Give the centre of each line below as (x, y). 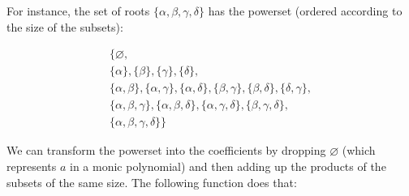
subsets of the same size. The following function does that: (152, 182)
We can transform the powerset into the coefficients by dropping (166, 150)
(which (359, 150)
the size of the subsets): (65, 26)
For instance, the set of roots (78, 11)
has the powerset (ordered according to (305, 11)
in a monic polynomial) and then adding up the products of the (228, 166)
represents (32, 166)
